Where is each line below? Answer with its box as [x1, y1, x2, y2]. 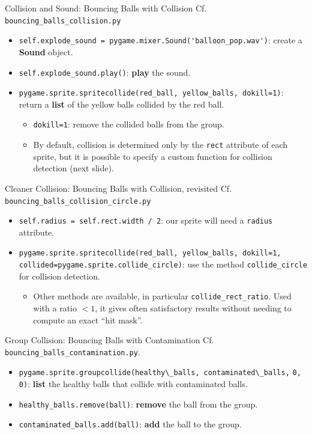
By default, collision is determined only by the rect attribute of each [33, 138, 288, 151]
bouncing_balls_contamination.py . [5, 345, 140, 358]
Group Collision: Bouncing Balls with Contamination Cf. [5, 334, 214, 346]
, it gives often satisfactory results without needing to [95, 301, 292, 314]
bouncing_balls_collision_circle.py [5, 197, 151, 206]
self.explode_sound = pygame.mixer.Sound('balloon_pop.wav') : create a [19, 34, 302, 46]
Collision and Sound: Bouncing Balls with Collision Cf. [5, 2, 207, 14]
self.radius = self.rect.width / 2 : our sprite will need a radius [19, 214, 273, 227]
